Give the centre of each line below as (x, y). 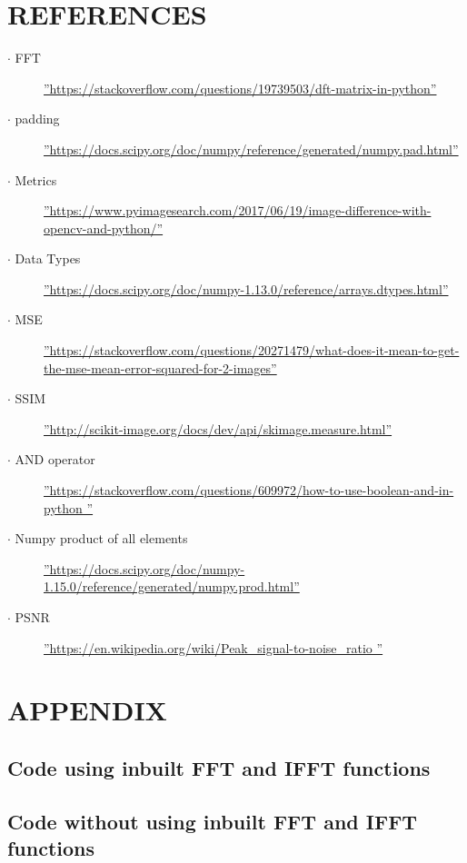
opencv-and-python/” (104, 228)
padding (37, 119)
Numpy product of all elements (101, 538)
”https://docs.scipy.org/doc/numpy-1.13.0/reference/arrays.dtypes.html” (246, 288)
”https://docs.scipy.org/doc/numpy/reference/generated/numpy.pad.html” (251, 149)
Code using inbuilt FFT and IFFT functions (219, 767)
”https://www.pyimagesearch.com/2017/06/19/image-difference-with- (238, 210)
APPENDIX (87, 710)
